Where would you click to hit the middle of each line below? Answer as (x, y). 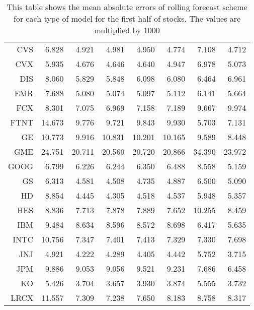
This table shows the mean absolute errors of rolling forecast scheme (127, 7)
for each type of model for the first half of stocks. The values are (127, 18)
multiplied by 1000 (127, 30)
